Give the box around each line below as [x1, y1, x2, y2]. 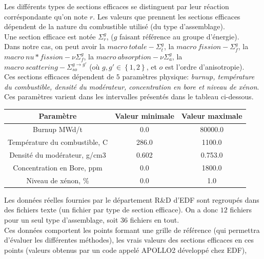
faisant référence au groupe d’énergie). [119, 31, 239, 41]
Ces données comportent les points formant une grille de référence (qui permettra [4, 224, 260, 235]
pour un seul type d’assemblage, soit [4, 214, 118, 225]
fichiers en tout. [130, 214, 179, 225]
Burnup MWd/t [32, 124, 83, 135]
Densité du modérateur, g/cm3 [9, 149, 106, 160]
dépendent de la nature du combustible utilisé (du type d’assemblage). [4, 21, 225, 32]
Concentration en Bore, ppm [13, 162, 103, 172]
